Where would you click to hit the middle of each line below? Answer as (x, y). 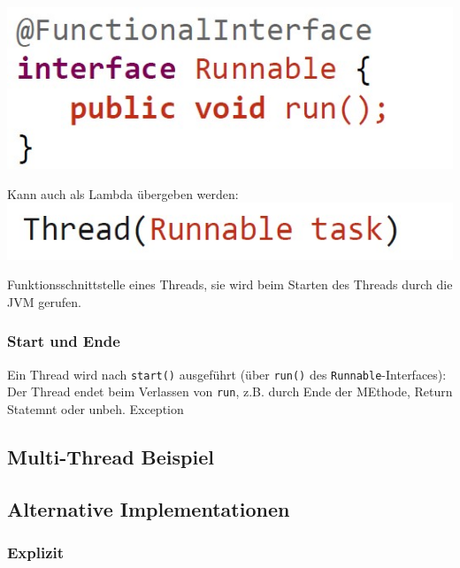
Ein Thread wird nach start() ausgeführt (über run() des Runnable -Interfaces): (227, 374)
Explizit (36, 553)
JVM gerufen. (44, 301)
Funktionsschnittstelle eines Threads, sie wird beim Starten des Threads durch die (230, 284)
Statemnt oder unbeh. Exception (96, 409)
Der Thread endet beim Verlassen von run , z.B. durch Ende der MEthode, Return (230, 391)
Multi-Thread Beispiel (111, 457)
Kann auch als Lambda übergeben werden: (123, 193)
